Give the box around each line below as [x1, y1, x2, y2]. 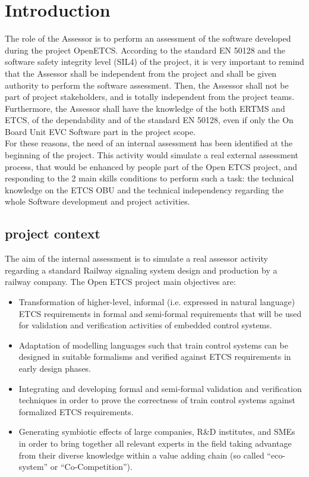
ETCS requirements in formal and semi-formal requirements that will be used [18, 307, 302, 319]
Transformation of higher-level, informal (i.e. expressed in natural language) [18, 296, 295, 308]
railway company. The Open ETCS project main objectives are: [5, 275, 236, 288]
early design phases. [18, 362, 92, 374]
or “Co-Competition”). [50, 460, 133, 473]
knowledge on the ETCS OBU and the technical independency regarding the [5, 183, 284, 196]
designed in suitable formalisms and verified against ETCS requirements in [18, 350, 291, 363]
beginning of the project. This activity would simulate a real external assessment [5, 149, 299, 161]
